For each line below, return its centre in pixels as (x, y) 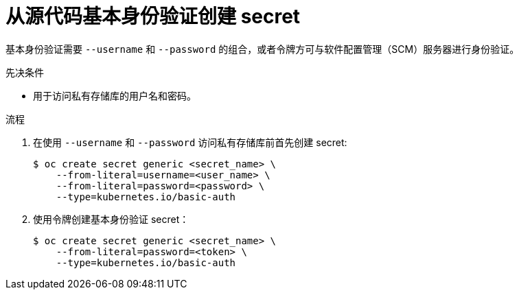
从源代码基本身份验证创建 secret (153, 16)
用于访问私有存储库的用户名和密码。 (115, 95)
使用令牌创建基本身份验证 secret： (111, 219)
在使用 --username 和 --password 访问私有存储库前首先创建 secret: (190, 142)
